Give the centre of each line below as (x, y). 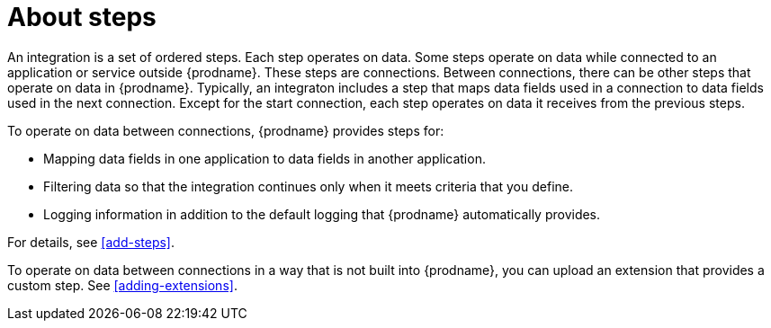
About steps (82, 17)
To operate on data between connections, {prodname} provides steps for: (226, 130)
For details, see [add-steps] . (91, 242)
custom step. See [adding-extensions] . (122, 285)
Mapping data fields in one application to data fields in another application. (264, 158)
